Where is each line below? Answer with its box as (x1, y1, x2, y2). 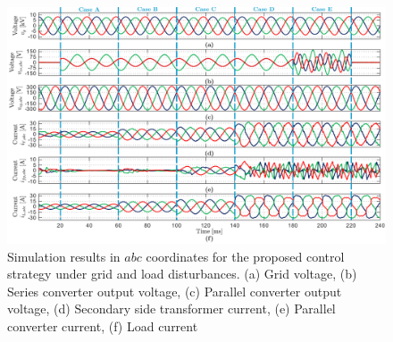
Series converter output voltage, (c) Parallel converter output (7, 281, 342, 300)
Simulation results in (7, 246, 121, 265)
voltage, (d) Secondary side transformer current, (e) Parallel (7, 299, 336, 318)
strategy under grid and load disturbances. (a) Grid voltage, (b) (7, 264, 357, 283)
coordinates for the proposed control (146, 246, 345, 265)
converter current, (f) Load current (7, 316, 198, 335)
